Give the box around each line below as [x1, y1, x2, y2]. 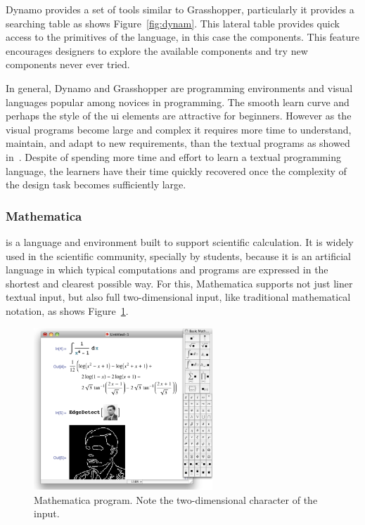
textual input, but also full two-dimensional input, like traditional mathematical [6, 290, 351, 304]
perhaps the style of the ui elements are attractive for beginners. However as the [6, 108, 352, 123]
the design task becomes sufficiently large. [6, 177, 186, 192]
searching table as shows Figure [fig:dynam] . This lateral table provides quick [6, 15, 340, 30]
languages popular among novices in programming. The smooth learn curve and [6, 94, 350, 109]
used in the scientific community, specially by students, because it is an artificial [6, 248, 351, 263]
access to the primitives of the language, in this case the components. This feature [6, 30, 360, 44]
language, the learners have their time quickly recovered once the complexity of [6, 163, 347, 178]
